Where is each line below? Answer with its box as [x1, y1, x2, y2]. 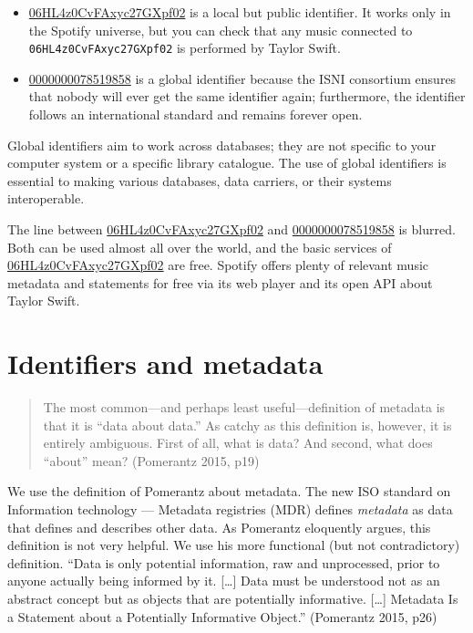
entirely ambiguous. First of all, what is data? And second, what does [43, 433, 433, 452]
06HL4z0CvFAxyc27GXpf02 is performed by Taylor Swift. [28, 38, 341, 57]
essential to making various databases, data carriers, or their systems [7, 171, 392, 190]
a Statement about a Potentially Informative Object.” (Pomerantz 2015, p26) [7, 607, 437, 626]
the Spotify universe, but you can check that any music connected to [28, 20, 413, 39]
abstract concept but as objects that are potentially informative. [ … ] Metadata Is [7, 589, 458, 608]
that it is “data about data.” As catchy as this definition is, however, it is [43, 415, 452, 434]
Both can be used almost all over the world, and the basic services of [7, 237, 392, 256]
